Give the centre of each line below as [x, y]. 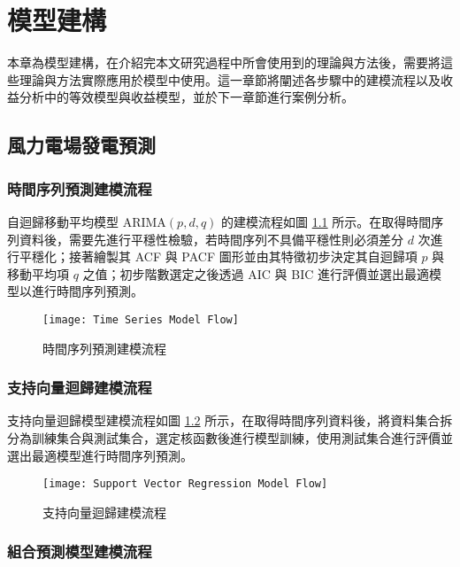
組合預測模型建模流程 [80, 551]
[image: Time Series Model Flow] [141, 319]
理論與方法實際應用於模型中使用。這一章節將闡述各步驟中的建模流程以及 [230, 79]
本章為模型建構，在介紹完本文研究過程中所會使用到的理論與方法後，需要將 [224, 62]
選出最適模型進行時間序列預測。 [100, 455]
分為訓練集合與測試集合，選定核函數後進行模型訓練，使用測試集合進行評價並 [230, 437]
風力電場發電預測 [81, 145]
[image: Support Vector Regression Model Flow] [185, 484]
